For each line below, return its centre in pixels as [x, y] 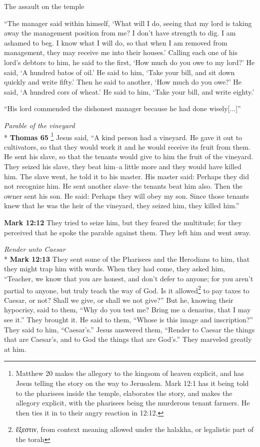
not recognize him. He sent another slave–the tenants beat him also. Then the [123, 186]
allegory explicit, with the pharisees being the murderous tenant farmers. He [133, 403]
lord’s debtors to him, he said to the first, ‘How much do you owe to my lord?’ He [129, 62]
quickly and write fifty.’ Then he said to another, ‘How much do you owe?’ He [123, 82]
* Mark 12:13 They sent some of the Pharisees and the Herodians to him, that [127, 259]
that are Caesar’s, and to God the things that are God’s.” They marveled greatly [128, 339]
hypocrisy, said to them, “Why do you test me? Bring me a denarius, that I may [127, 310]
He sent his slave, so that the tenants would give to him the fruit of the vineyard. [129, 156]
